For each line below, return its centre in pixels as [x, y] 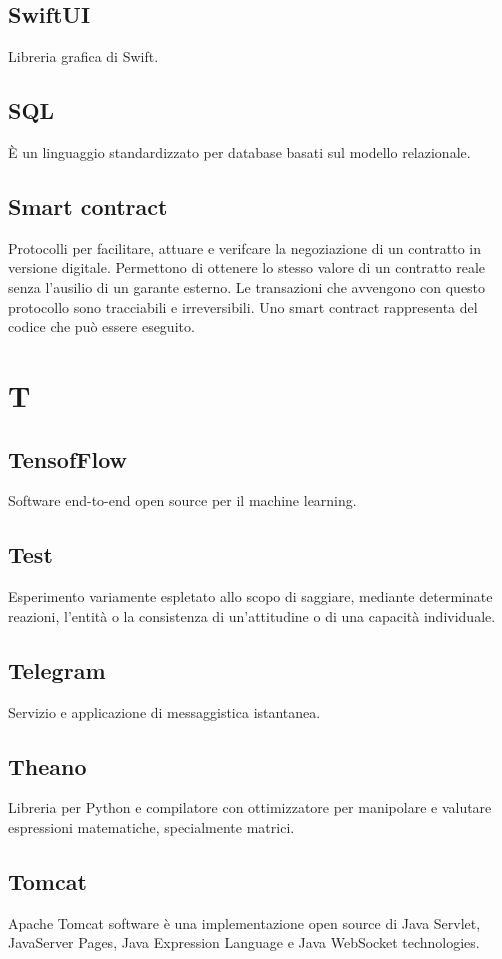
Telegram [57, 669]
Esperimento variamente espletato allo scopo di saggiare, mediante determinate [250, 596]
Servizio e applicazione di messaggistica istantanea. [164, 711]
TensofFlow [68, 458]
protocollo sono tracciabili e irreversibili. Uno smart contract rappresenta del [243, 306]
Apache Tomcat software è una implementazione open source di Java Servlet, [244, 922]
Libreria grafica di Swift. [83, 56]
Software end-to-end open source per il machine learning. [182, 500]
